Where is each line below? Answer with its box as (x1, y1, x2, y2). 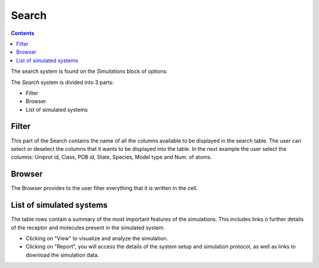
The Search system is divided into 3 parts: (11, 79, 114, 86)
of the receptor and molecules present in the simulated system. (11, 224, 165, 231)
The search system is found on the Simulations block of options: (11, 68, 168, 75)
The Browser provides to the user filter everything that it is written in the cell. (11, 185, 198, 192)
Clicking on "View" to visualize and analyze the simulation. (25, 234, 168, 242)
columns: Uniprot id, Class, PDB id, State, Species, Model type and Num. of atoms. (11, 154, 212, 161)
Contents (11, 30, 35, 37)
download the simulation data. (25, 251, 99, 259)
